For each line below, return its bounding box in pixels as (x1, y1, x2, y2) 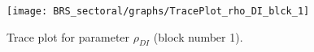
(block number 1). (153, 28, 243, 45)
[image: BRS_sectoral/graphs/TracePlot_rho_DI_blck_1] (7, 6, 310, 17)
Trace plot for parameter (7, 28, 130, 45)
